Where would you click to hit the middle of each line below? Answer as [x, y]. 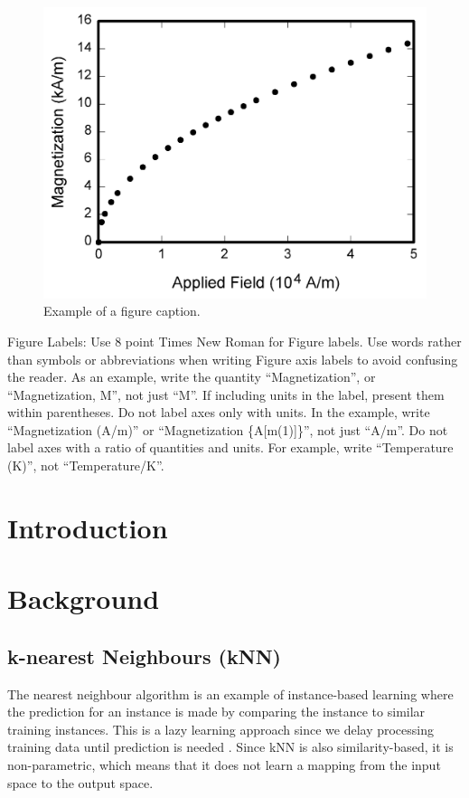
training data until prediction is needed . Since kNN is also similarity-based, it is [230, 747]
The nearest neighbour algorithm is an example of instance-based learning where [230, 693]
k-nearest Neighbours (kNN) [144, 655]
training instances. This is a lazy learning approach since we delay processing [221, 729]
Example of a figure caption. [122, 311]
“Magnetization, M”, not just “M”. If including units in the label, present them [226, 394]
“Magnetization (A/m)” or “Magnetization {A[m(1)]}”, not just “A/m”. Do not [228, 429]
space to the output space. [80, 782]
